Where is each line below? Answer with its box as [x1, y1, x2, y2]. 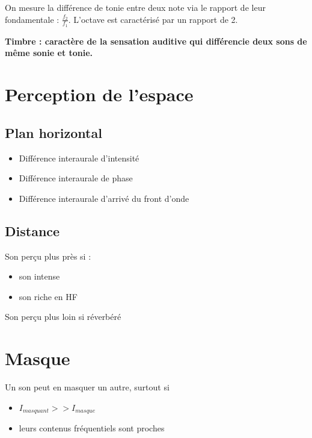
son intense [19, 270, 60, 283]
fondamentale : [5, 13, 60, 25]
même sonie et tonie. [5, 46, 93, 59]
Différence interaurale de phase [19, 172, 133, 184]
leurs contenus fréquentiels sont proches [19, 422, 165, 434]
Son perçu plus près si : [5, 249, 91, 262]
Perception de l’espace [5, 82, 194, 107]
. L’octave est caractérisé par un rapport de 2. [68, 13, 238, 25]
